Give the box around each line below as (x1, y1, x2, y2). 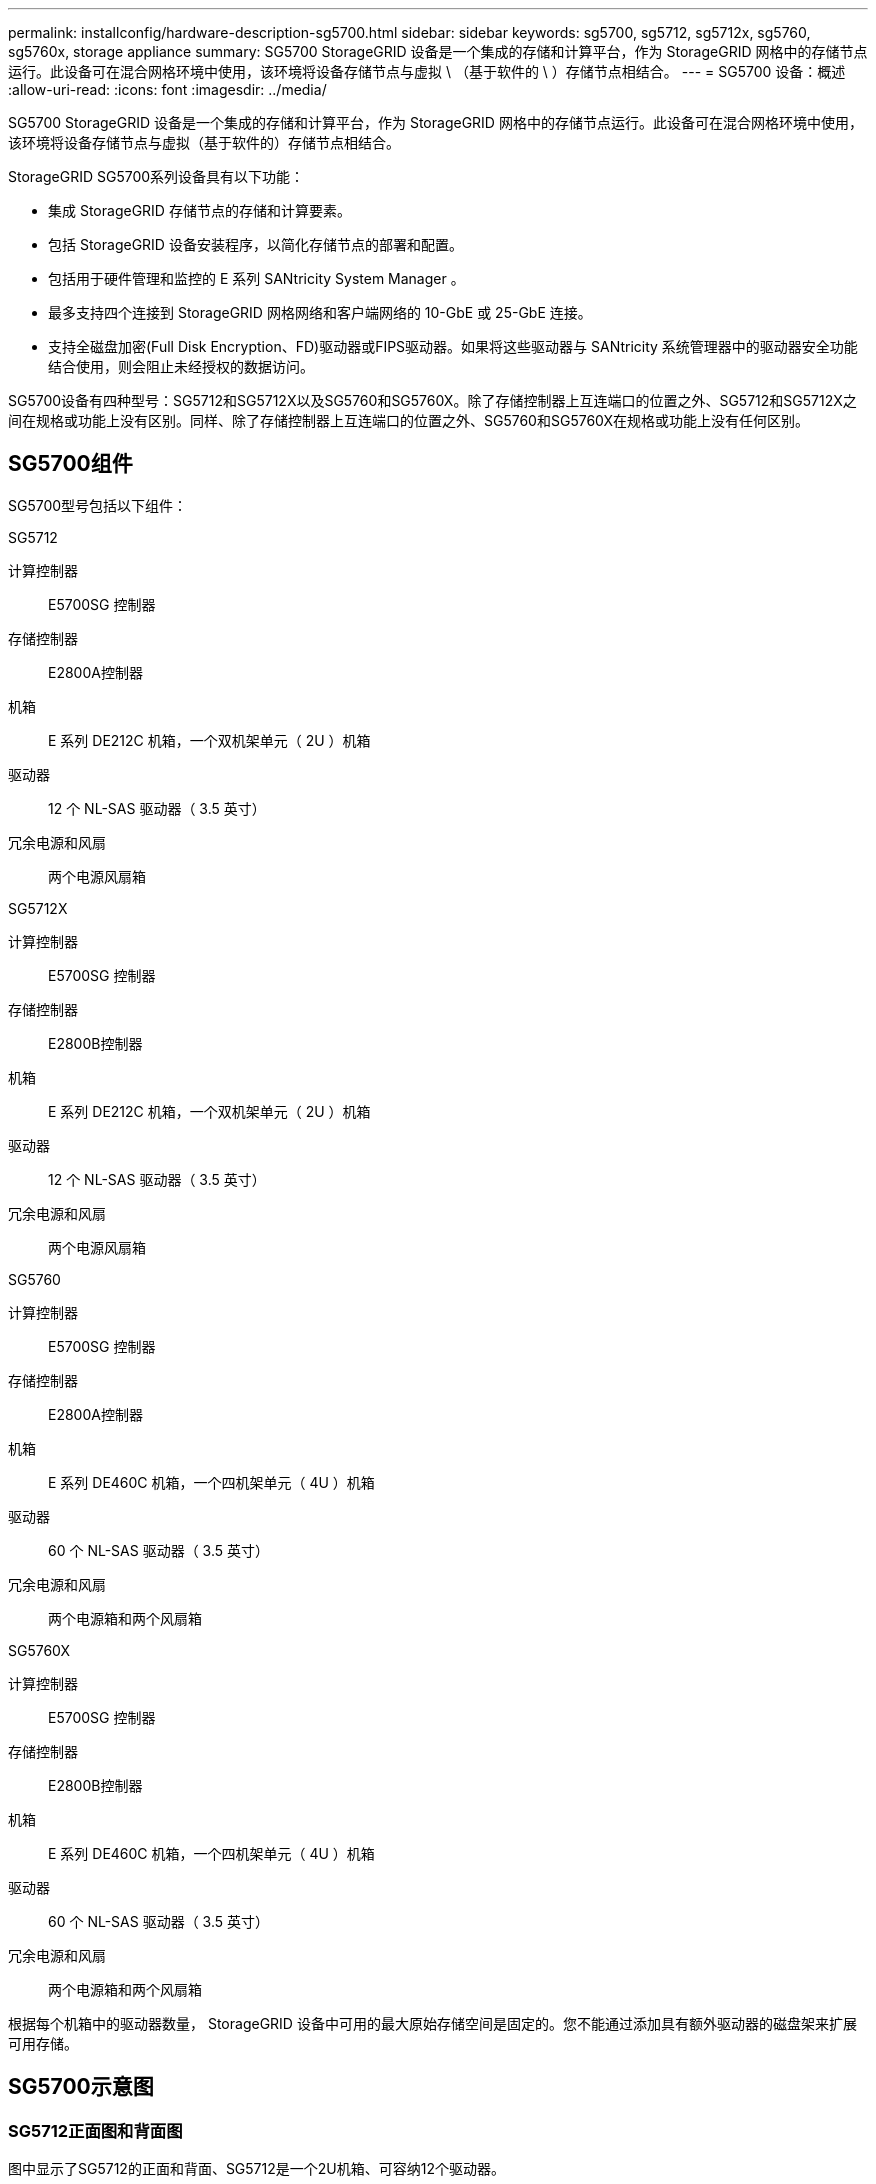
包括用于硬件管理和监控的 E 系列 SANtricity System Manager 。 (48, 270, 465, 287)
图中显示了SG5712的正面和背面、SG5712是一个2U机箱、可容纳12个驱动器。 (8, 2160, 505, 2178)
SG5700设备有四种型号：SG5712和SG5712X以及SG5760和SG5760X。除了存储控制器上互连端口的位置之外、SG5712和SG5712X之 (8, 392, 857, 409)
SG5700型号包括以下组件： (8, 496, 188, 514)
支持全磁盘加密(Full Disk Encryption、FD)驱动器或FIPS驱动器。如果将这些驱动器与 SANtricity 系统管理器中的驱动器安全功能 (48, 338, 858, 355)
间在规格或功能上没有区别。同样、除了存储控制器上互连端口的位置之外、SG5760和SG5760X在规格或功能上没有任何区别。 (8, 412, 809, 429)
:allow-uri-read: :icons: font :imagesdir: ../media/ (8, 81, 327, 98)
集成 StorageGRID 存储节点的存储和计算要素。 (48, 202, 351, 219)
